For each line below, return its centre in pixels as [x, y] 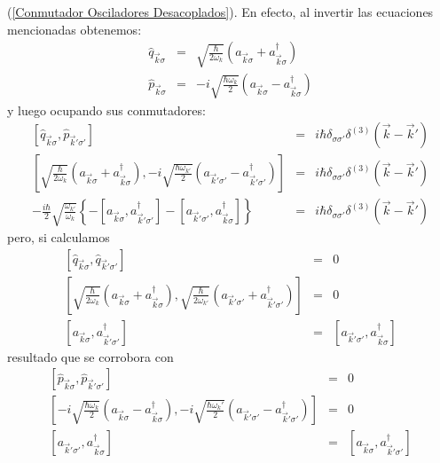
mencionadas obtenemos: [75, 29]
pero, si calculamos [59, 237]
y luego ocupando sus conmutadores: [106, 110]
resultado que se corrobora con [90, 356]
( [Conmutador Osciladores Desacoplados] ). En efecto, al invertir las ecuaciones [220, 12]
